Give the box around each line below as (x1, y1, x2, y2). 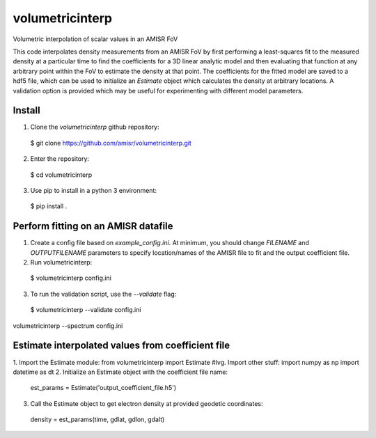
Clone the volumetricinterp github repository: (30, 123, 159, 132)
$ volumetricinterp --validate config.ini (30, 306, 141, 314)
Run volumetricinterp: (30, 258, 93, 267)
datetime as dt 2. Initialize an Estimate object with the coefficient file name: (13, 368, 228, 376)
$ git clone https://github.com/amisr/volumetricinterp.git (30, 139, 191, 147)
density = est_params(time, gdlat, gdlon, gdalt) (30, 415, 165, 424)
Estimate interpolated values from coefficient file (13, 340, 230, 352)
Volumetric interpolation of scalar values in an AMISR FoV (13, 35, 178, 43)
